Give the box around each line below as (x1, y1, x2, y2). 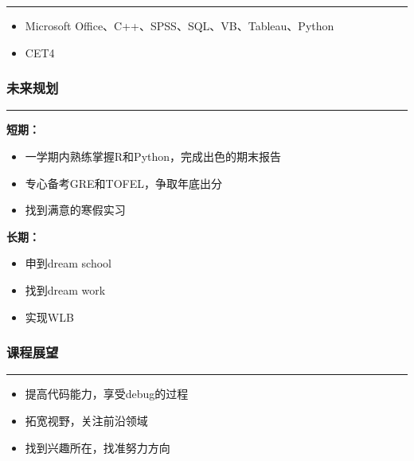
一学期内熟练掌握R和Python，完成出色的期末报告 (25, 148, 282, 164)
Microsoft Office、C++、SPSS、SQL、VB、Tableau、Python (25, 18, 334, 33)
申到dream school (25, 255, 112, 272)
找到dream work (25, 281, 106, 298)
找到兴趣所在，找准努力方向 (25, 439, 170, 455)
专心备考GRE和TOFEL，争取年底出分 (25, 174, 223, 191)
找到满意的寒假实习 (25, 201, 126, 218)
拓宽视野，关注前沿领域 (25, 412, 148, 428)
